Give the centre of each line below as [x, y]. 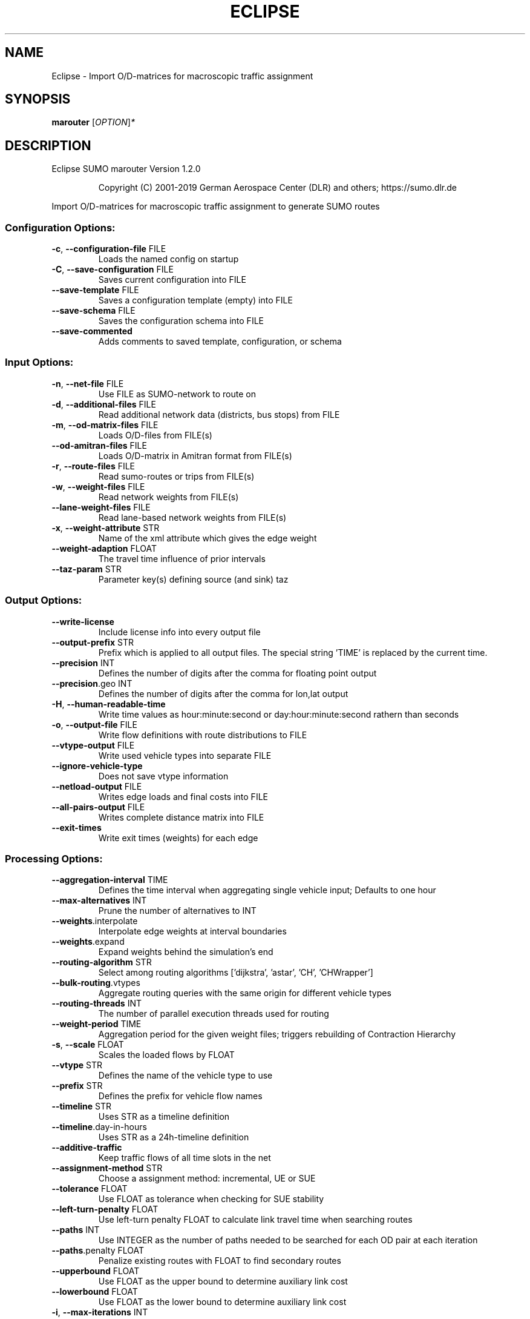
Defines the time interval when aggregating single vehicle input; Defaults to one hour [267, 890]
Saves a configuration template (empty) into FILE [195, 300]
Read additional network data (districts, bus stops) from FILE [219, 414]
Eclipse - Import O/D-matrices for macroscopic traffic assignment [182, 76]
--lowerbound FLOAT [95, 1292]
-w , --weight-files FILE [98, 486]
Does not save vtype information [163, 776]
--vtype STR [77, 1065]
